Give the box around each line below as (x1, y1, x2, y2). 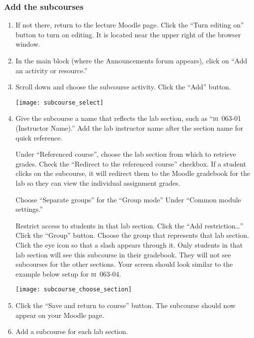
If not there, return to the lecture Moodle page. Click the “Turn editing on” (15, 20, 244, 30)
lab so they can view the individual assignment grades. (15, 178, 180, 188)
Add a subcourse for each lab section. (15, 326, 128, 337)
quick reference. (15, 132, 62, 142)
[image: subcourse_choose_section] (15, 286, 132, 293)
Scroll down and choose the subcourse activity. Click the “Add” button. (15, 82, 231, 92)
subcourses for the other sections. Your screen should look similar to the (15, 259, 233, 269)
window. (15, 39, 40, 49)
